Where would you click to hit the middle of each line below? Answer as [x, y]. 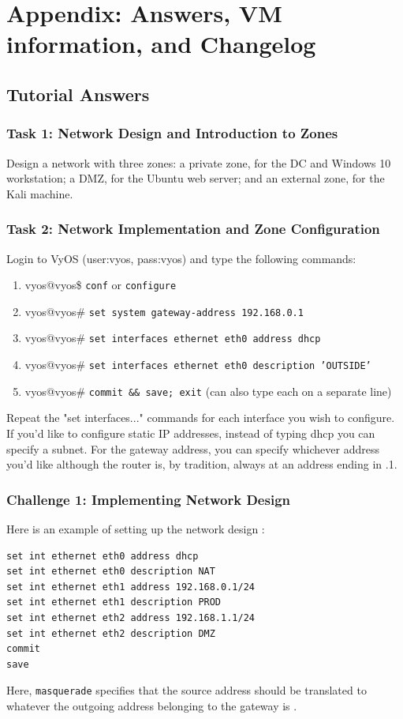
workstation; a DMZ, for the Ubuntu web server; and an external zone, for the [196, 178]
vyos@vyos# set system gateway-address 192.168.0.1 [164, 311]
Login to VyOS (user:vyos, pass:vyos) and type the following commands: [181, 258]
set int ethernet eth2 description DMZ [111, 633]
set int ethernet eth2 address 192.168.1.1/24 [131, 618]
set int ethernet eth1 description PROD [114, 602]
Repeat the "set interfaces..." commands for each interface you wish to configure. [201, 418]
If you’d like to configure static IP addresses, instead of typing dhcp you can [191, 433]
